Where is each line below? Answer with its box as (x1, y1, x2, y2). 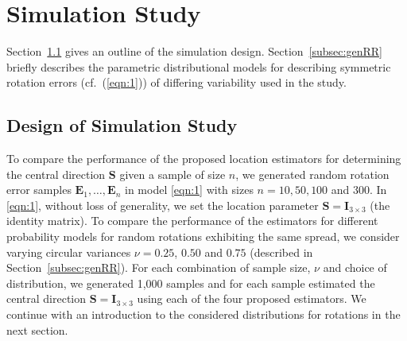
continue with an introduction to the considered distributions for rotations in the (6, 306, 401, 323)
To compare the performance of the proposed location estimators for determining (6, 150, 401, 167)
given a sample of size (119, 165, 226, 182)
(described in (250, 243, 313, 260)
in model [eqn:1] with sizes (124, 181, 254, 198)
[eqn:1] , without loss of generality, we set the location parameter (6, 196, 319, 213)
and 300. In (331, 181, 387, 198)
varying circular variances (6, 243, 131, 260)
